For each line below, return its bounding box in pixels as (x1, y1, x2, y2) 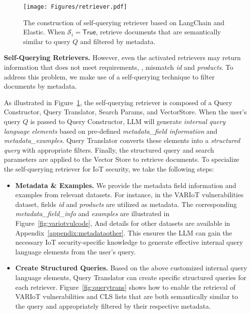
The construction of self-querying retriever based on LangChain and (23, 17, 224, 27)
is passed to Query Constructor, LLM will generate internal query (30, 116, 225, 126)
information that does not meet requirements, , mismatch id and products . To (4, 62, 234, 72)
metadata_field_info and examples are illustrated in (15, 208, 170, 219)
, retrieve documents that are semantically (96, 27, 221, 37)
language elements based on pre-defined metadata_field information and (4, 126, 218, 136)
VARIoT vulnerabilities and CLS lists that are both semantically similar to (15, 291, 238, 301)
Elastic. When (23, 27, 65, 37)
